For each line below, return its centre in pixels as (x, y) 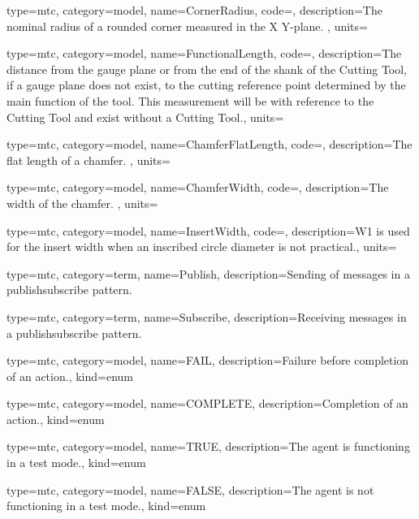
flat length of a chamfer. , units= (89, 160)
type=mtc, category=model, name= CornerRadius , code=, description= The (194, 10)
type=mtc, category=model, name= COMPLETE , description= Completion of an (207, 403)
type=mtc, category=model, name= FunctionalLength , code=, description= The (204, 53)
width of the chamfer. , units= (82, 203)
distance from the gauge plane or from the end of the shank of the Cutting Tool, (207, 69)
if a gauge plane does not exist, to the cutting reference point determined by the (206, 85)
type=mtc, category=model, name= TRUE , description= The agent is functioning (208, 446)
